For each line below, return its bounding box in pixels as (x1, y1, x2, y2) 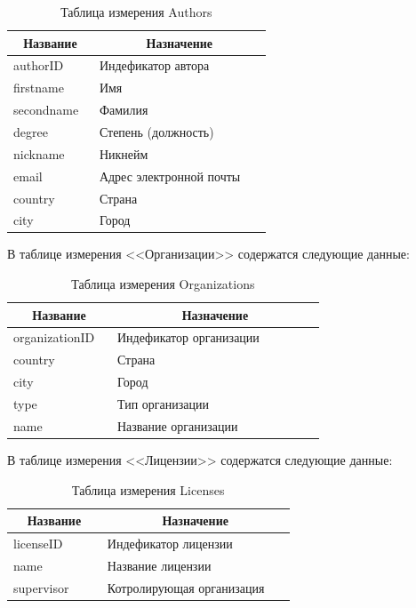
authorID (13, 56, 64, 75)
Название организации (116, 416, 238, 435)
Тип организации (116, 395, 209, 412)
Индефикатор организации (116, 328, 260, 347)
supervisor (13, 578, 69, 596)
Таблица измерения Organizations (71, 275, 255, 293)
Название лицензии (107, 556, 212, 574)
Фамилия (99, 100, 148, 119)
